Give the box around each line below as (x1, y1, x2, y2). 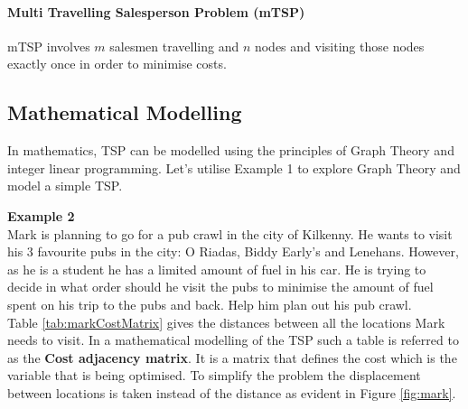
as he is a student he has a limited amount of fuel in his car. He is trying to (7, 259, 426, 278)
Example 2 (7, 206, 75, 225)
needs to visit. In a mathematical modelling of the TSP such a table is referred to (7, 330, 459, 349)
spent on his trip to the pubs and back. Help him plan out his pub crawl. (7, 294, 412, 313)
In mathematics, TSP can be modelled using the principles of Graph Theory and (7, 141, 454, 160)
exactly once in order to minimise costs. (7, 54, 227, 73)
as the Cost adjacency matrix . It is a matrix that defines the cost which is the (7, 348, 457, 367)
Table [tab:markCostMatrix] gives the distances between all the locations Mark (7, 312, 445, 331)
